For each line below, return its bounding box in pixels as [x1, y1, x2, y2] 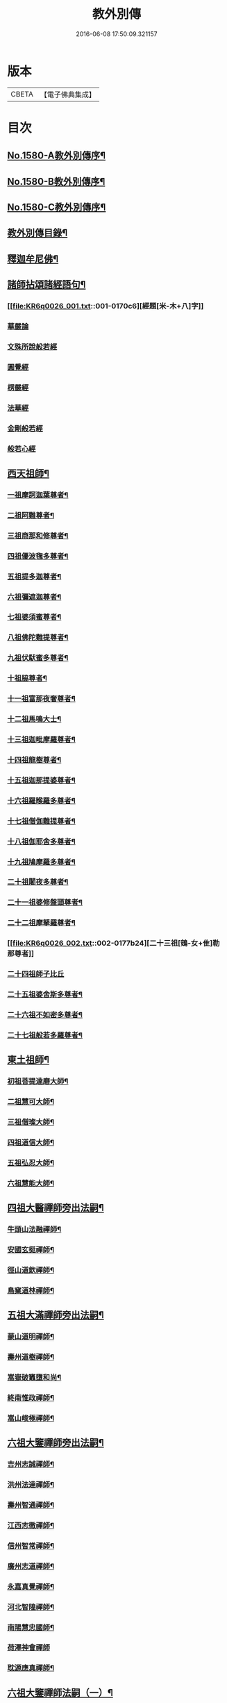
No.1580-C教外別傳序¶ [7, 201, 106, 213]
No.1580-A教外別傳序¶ [7, 150, 106, 162]
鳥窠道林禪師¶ [7, 1285, 54, 1295]
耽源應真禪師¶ [7, 1663, 54, 1673]
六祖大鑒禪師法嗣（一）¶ [7, 1686, 113, 1699]
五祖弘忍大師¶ [7, 1158, 54, 1167]
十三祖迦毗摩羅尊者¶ [7, 734, 76, 744]
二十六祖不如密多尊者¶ [7, 1010, 83, 1019]
